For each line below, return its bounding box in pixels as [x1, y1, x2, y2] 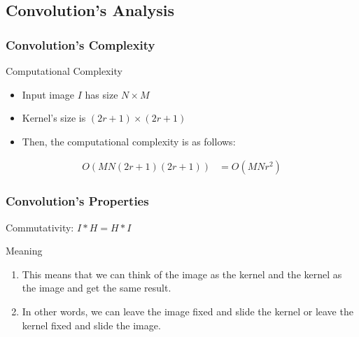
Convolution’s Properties [6, 192, 149, 210]
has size [85, 87, 118, 101]
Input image [22, 87, 75, 101]
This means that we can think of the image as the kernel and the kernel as [22, 266, 342, 281]
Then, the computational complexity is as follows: [22, 134, 236, 148]
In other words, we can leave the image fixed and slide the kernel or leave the [22, 304, 353, 318]
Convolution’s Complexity [6, 36, 155, 53]
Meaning [6, 243, 43, 258]
